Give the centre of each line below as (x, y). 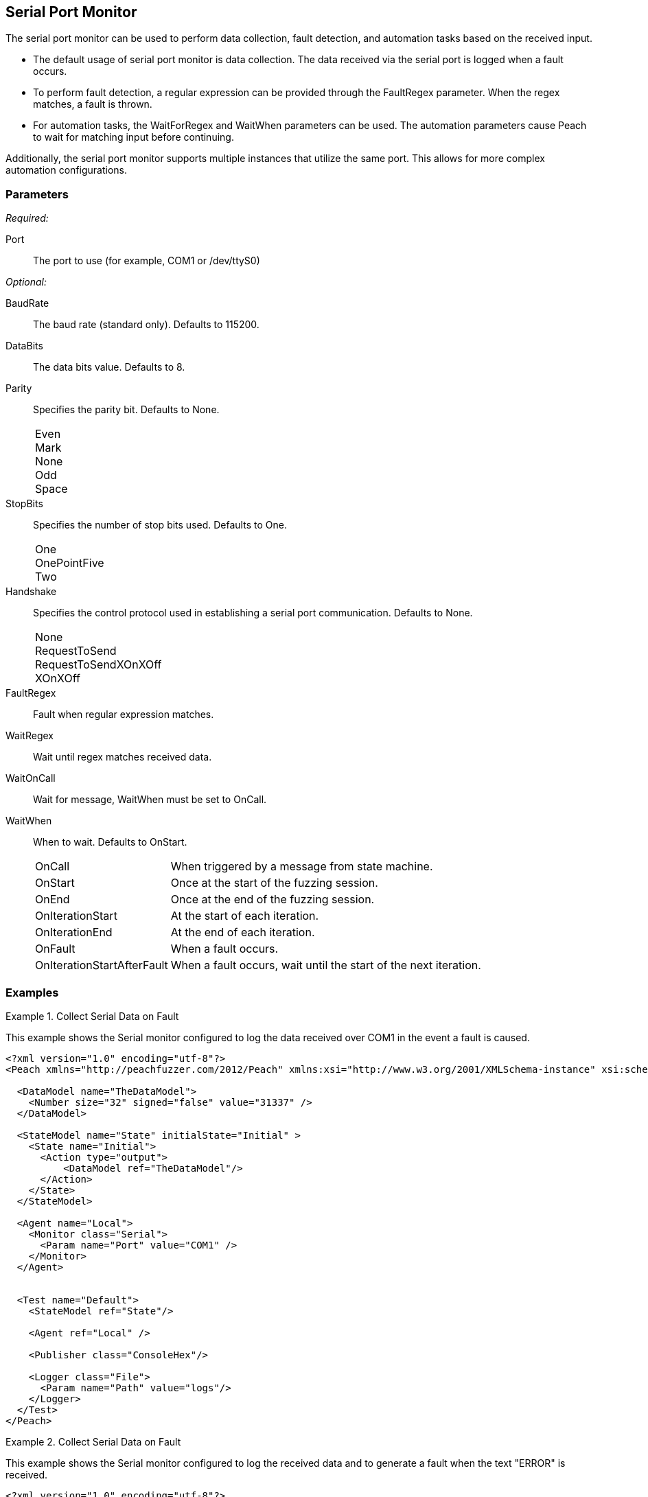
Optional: (26, 282)
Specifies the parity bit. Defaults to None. (126, 410)
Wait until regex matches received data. (123, 757)
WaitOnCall (31, 778)
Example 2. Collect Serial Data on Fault (93, 1441)
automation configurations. (66, 170)
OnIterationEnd (74, 932)
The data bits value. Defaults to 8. (109, 367)
